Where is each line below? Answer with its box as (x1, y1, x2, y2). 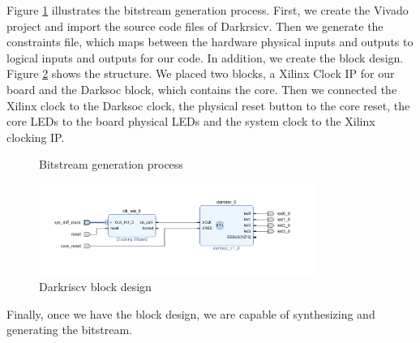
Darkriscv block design (39, 277, 152, 294)
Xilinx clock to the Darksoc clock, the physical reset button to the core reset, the (6, 96, 410, 114)
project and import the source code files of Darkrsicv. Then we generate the (6, 17, 384, 34)
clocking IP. (6, 128, 65, 145)
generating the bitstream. (6, 321, 132, 338)
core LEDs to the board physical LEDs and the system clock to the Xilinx (6, 113, 375, 130)
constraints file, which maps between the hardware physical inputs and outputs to (6, 33, 414, 50)
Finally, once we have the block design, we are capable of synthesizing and (6, 305, 375, 322)
